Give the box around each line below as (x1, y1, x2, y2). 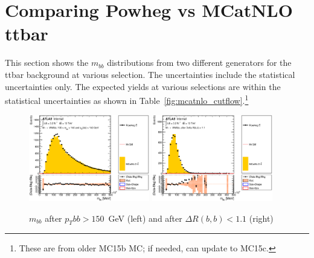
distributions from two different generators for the (107, 56, 292, 69)
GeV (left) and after (108, 211, 182, 224)
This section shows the (5, 56, 89, 69)
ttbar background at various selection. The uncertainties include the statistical (5, 68, 295, 80)
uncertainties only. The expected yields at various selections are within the (5, 80, 281, 92)
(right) (249, 211, 274, 224)
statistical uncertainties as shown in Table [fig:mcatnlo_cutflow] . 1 (5, 92, 249, 106)
